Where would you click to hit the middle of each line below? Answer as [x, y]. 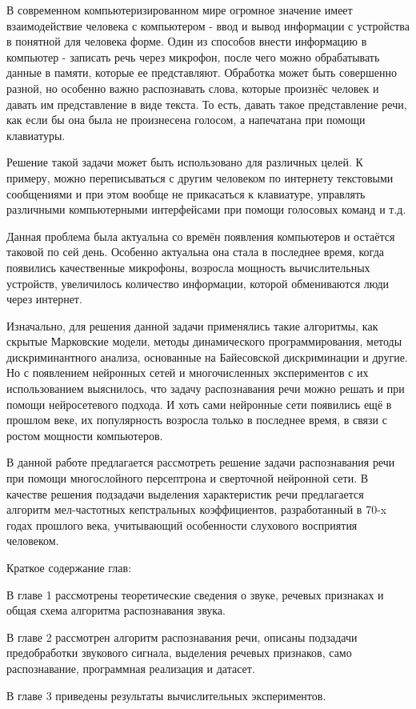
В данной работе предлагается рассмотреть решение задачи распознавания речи [201, 462]
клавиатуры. [36, 135]
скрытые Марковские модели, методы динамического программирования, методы [204, 341]
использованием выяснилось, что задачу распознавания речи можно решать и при [206, 389]
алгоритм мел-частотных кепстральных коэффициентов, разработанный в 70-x [197, 509]
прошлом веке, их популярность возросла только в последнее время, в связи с [197, 420]
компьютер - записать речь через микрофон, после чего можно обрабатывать [193, 56]
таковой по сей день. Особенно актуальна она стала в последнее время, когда [195, 252]
